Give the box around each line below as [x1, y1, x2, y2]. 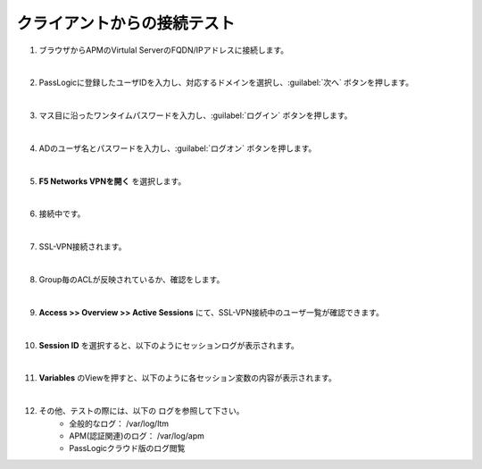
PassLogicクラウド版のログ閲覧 [69, 443, 186, 454]
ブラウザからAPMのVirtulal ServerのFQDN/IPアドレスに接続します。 [38, 45, 289, 55]
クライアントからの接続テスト [16, 13, 236, 33]
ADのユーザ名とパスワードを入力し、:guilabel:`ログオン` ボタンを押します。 [38, 143, 317, 154]
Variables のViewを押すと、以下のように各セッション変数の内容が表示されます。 [38, 373, 337, 383]
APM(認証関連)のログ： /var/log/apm [69, 430, 205, 441]
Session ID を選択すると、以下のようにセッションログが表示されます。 [38, 339, 299, 350]
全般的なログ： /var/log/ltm [69, 418, 170, 429]
